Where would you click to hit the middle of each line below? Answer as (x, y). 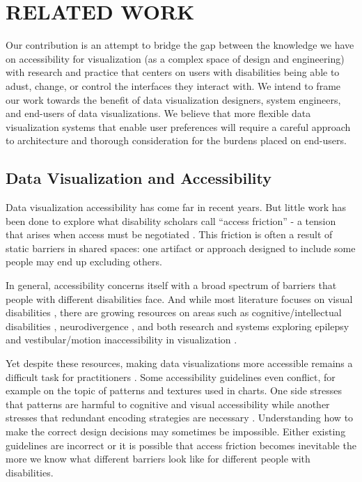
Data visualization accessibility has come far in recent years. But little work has (176, 207)
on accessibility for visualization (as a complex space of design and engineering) (175, 58)
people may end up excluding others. (84, 262)
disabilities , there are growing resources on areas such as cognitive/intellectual (174, 312)
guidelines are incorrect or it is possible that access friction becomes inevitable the (181, 445)
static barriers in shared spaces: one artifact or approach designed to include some (181, 248)
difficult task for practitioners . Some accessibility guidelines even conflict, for (171, 376)
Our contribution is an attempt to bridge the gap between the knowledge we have (180, 45)
